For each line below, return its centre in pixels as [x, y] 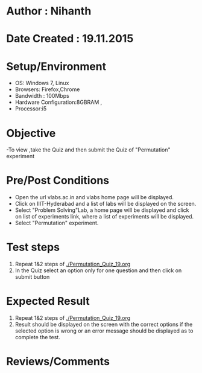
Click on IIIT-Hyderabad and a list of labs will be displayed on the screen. [106, 204]
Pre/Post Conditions [58, 181]
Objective [31, 133]
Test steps [33, 247]
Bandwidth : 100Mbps [42, 96]
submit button [32, 277]
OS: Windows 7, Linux [42, 83]
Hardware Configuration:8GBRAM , [58, 102]
